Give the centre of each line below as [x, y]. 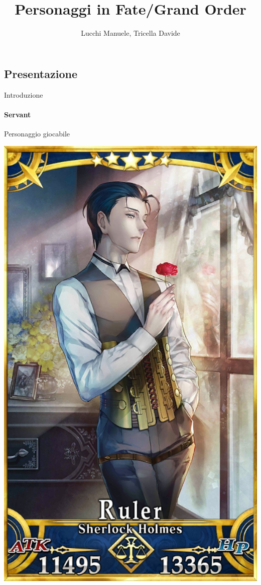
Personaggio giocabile [37, 133]
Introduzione [24, 94]
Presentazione [41, 73]
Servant [18, 114]
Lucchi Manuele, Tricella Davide [130, 33]
